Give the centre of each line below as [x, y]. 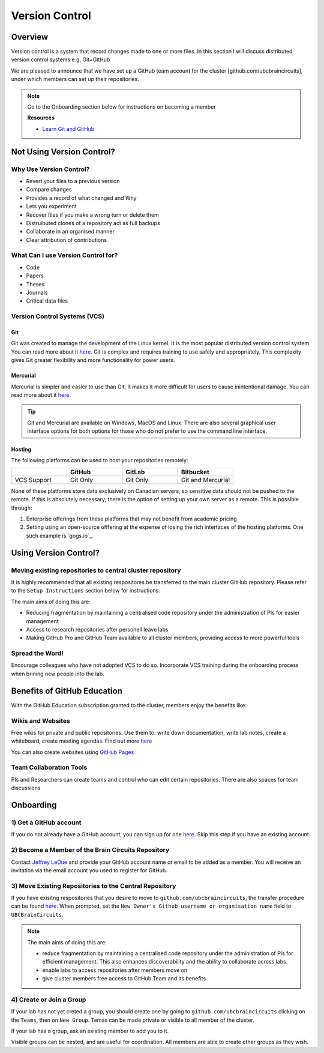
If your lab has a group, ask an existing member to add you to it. [90, 1031]
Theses [35, 284]
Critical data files [47, 301]
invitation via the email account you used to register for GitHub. [89, 870]
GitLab [135, 472]
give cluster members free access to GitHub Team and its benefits [124, 979]
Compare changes [49, 190]
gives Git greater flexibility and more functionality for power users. [93, 360]
